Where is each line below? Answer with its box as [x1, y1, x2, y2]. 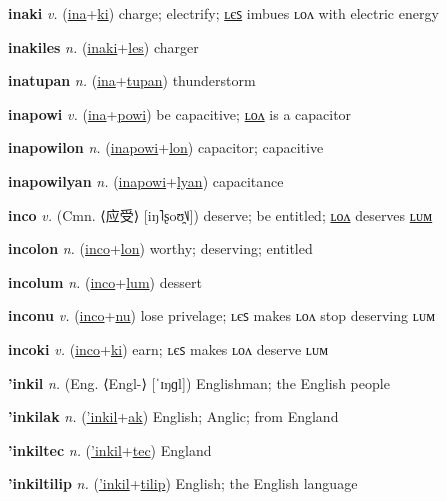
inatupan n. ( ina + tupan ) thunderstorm [8, 70, 256, 91]
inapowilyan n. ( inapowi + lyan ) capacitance [8, 170, 284, 191]
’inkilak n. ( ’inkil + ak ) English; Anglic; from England [8, 406, 339, 427]
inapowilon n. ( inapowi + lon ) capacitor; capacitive [8, 137, 324, 158]
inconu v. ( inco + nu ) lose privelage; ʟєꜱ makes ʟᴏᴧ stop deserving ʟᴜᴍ [8, 305, 436, 326]
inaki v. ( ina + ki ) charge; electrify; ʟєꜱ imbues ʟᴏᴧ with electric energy [8, 3, 439, 23]
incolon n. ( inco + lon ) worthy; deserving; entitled [8, 238, 313, 259]
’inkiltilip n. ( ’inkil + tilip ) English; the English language [8, 473, 358, 494]
